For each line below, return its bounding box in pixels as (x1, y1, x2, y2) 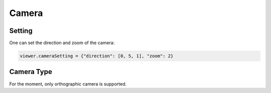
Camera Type (9, 67, 52, 76)
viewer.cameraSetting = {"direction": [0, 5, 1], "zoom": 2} (20, 53, 174, 59)
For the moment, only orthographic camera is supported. (9, 80, 127, 87)
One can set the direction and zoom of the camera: (9, 40, 115, 46)
